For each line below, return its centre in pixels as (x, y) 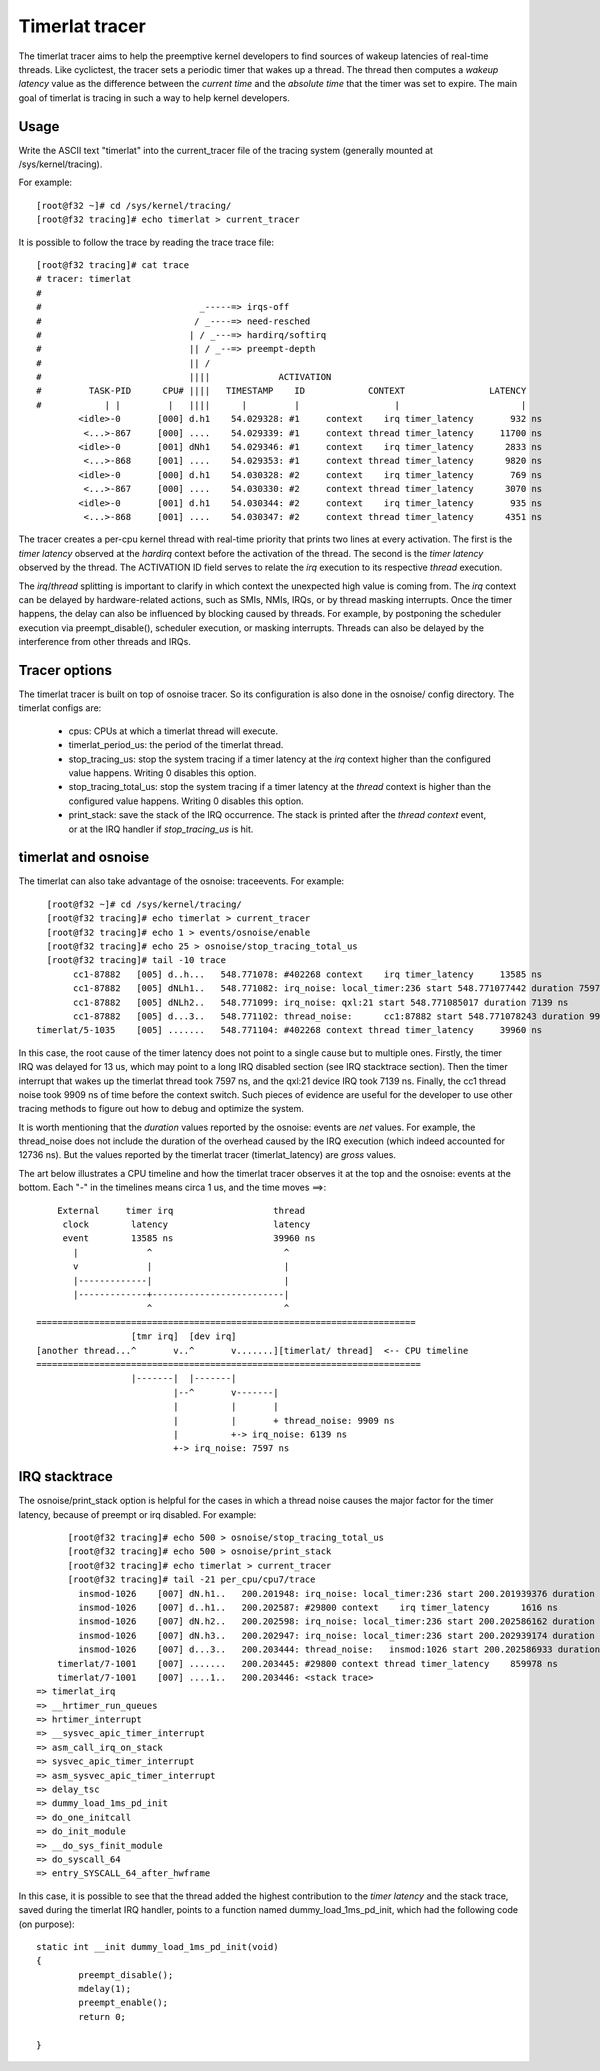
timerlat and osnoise (84, 857)
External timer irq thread (180, 1210)
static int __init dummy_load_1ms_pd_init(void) (157, 1946)
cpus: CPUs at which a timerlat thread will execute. (173, 731)
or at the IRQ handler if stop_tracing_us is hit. (161, 829)
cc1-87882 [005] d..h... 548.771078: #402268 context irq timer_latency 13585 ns (308, 974)
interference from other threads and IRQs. (105, 642)
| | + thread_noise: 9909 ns (284, 1420)
